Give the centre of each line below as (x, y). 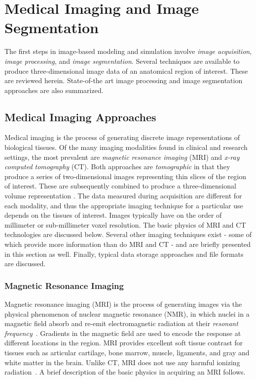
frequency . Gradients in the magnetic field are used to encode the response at (123, 333)
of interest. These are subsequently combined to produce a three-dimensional (120, 186)
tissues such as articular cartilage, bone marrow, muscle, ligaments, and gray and (127, 352)
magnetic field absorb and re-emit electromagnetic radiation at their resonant (121, 323)
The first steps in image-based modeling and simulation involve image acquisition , (128, 51)
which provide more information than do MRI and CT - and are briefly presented (128, 244)
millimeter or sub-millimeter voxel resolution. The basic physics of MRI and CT (125, 224)
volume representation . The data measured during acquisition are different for (123, 196)
